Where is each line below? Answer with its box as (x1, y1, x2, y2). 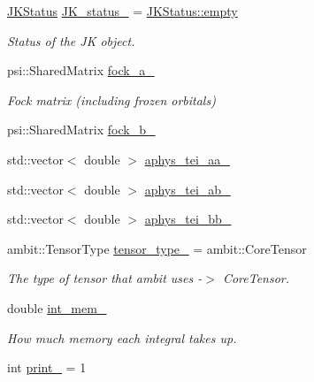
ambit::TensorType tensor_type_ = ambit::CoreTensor (7, 239, 307, 257)
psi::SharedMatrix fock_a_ (7, 61, 155, 80)
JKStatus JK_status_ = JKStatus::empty (7, 2, 238, 19)
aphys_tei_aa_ (144, 149, 230, 168)
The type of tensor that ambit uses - (7, 269, 203, 287)
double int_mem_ (7, 298, 107, 317)
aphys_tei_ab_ (144, 180, 231, 198)
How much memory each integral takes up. (7, 328, 237, 347)
